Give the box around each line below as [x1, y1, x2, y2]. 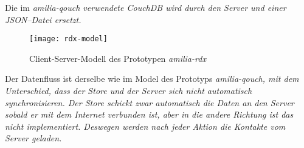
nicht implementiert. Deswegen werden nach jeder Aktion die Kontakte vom [5, 119, 286, 132]
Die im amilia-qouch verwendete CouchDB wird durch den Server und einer [5, 1, 286, 13]
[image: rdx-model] [29, 35, 108, 44]
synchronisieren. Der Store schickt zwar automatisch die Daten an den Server [5, 96, 294, 109]
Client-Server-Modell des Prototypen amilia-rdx [29, 52, 206, 64]
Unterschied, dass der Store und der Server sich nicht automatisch [5, 84, 252, 97]
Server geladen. [5, 132, 62, 144]
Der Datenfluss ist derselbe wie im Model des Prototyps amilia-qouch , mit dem [5, 72, 299, 85]
